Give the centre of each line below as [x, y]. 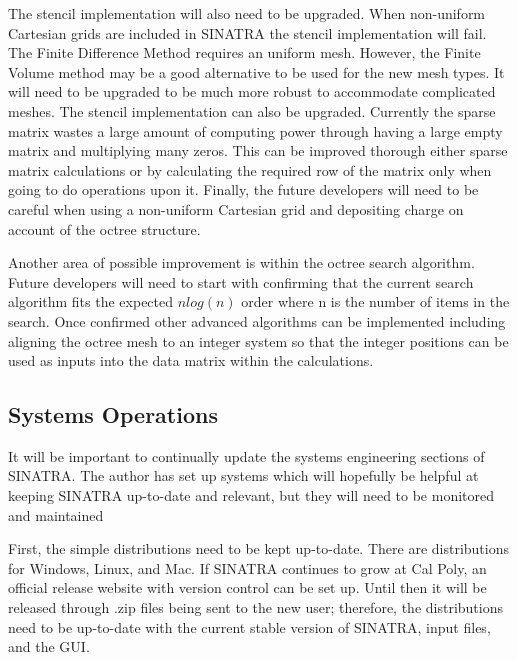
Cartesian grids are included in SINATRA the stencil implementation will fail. [247, 32]
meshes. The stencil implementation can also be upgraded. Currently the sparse [252, 110]
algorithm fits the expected [91, 301]
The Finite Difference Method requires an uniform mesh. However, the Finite [244, 52]
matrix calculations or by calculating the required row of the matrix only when [250, 169]
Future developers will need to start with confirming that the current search [241, 281]
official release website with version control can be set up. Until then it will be [247, 587]
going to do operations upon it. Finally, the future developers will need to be [243, 189]
